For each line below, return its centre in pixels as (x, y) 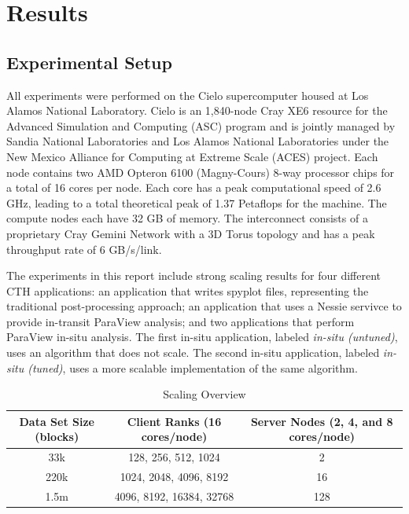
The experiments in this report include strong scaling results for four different (194, 275)
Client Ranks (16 (174, 421)
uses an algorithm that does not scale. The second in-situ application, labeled (193, 352)
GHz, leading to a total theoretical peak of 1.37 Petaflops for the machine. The (197, 202)
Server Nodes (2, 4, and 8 (322, 421)
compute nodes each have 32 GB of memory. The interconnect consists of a (187, 218)
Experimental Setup (89, 62)
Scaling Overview (204, 394)
